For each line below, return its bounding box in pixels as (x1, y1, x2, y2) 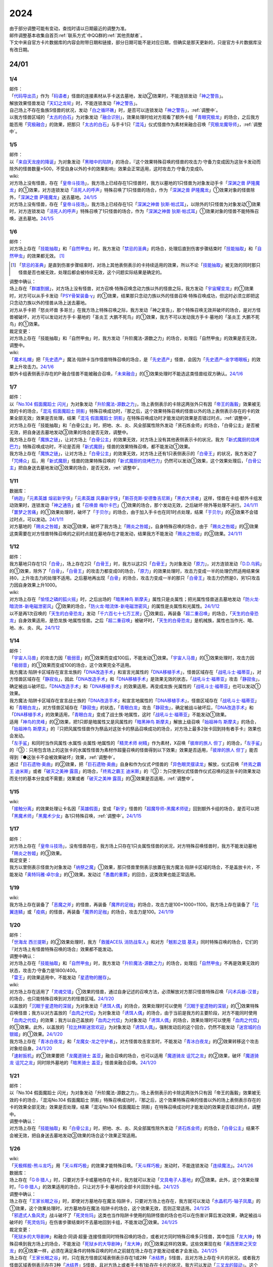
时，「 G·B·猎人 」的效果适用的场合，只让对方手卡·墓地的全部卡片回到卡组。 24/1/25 (9, 1184, 179, 1190)
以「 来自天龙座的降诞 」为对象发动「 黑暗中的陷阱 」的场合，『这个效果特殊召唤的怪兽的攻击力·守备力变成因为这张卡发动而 (9, 159, 261, 165)
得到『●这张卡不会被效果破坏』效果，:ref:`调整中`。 (9, 754, 118, 760)
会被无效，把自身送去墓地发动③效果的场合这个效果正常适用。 (9, 1132, 140, 1138)
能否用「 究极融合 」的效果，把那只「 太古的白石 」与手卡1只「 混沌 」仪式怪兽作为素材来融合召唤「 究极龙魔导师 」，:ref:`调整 (9, 121, 262, 127)
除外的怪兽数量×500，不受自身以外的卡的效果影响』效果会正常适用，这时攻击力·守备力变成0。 (9, 166, 207, 172)
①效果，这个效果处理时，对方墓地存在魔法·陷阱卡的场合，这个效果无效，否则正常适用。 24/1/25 (9, 1205, 210, 1211)
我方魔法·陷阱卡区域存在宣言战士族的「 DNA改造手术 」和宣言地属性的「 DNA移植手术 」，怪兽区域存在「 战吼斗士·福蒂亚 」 (9, 697, 259, 703)
